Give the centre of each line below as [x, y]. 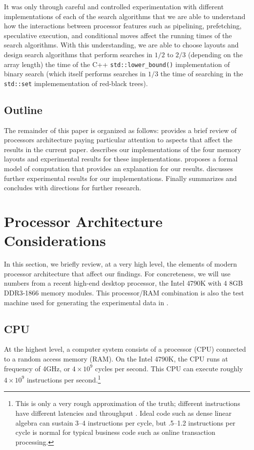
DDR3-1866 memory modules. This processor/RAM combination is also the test [124, 292]
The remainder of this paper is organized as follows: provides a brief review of [120, 130]
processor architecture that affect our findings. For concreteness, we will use [117, 273]
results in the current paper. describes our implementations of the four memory [123, 149]
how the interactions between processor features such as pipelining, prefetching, [123, 26]
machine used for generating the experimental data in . [86, 302]
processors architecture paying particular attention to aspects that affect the [118, 140]
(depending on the [215, 54]
